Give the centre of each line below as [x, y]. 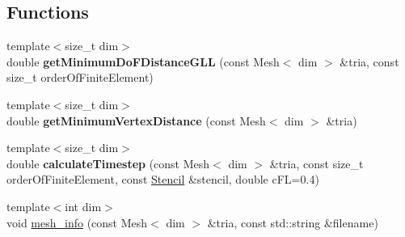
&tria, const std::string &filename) [293, 222]
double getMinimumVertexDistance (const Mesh [136, 120]
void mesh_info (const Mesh [77, 222]
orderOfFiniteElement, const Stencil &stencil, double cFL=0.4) [163, 179]
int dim [83, 206]
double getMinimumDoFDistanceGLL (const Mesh [143, 61]
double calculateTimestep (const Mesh [108, 163]
